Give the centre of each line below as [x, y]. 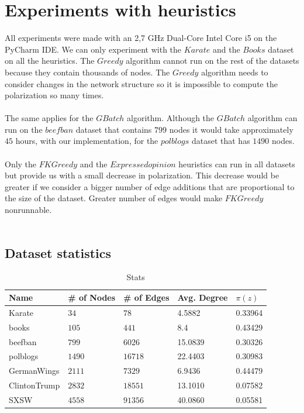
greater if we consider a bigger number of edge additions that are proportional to [150, 186]
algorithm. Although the [171, 118]
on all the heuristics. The [50, 61]
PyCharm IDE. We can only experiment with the [93, 49]
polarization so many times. [54, 95]
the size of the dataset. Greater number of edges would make [114, 198]
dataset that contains [114, 129]
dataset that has [221, 141]
